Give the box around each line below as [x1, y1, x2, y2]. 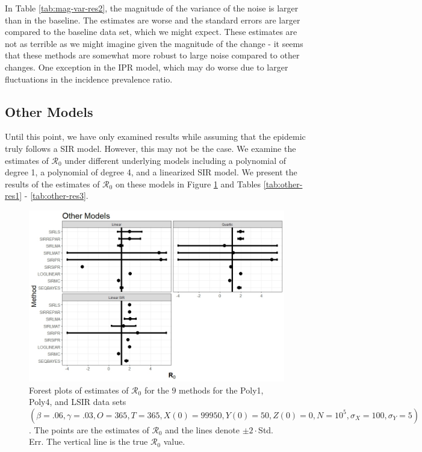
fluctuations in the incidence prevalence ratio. [5, 72, 173, 85]
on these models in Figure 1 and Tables [115, 177, 261, 190]
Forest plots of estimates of [29, 383, 129, 396]
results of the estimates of [5, 177, 100, 190]
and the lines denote [165, 423, 240, 436]
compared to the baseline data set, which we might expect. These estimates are [5, 25, 297, 38]
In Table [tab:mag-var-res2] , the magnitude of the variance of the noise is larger [5, 2, 299, 14]
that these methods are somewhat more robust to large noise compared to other [5, 49, 300, 61]
